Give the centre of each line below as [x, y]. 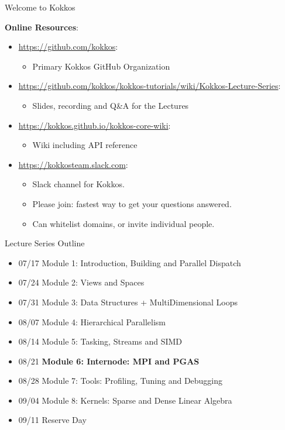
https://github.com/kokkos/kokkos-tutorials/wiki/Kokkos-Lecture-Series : [150, 86]
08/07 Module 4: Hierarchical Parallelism [92, 321]
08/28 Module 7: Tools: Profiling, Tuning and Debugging [121, 381]
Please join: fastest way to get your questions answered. [132, 203]
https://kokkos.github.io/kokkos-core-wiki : [95, 125]
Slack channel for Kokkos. [78, 184]
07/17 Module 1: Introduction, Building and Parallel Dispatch [130, 262]
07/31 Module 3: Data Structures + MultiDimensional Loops [128, 302]
